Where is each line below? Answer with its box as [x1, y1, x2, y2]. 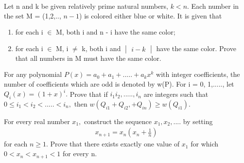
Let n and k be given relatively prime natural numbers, [4, 1, 169, 11]
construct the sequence [84, 116, 152, 126]
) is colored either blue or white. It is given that [79, 10, 222, 20]
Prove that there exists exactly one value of [50, 139, 180, 149]
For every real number [4, 116, 70, 126]
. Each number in [187, 1, 239, 11]
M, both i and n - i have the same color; [56, 27, 175, 37]
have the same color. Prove [156, 43, 236, 53]
